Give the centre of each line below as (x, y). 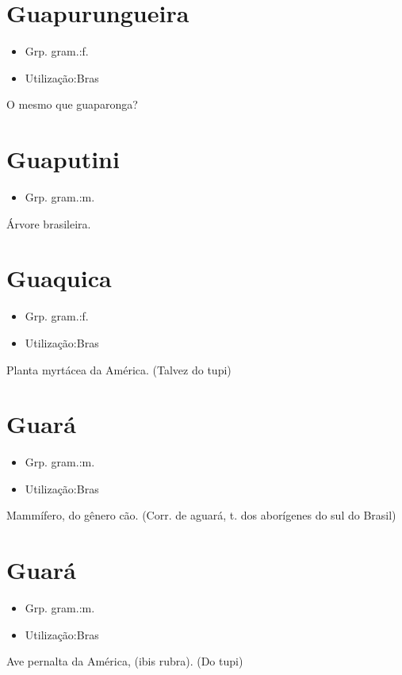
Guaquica (59, 278)
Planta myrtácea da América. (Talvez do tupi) (119, 369)
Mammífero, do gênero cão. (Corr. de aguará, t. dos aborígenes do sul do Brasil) (201, 515)
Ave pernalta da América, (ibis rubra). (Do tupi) (125, 661)
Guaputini (63, 159)
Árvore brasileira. (49, 223)
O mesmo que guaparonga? (72, 104)
